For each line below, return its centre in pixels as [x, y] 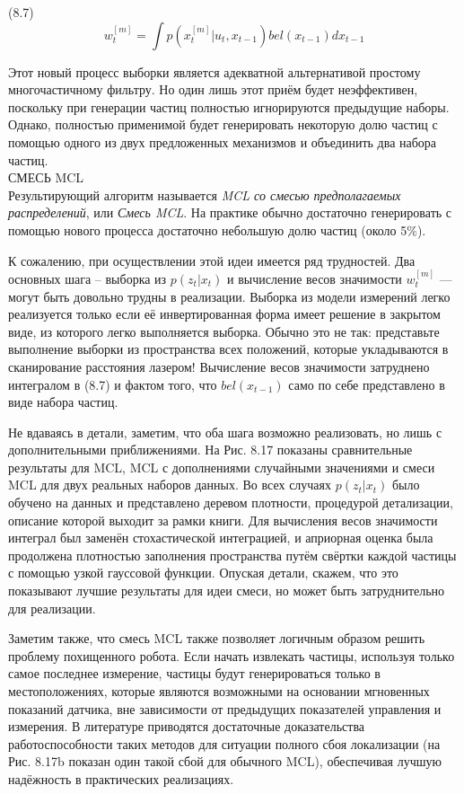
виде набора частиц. [63, 402]
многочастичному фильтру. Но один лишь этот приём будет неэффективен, [213, 89]
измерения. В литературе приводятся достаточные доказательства [187, 726]
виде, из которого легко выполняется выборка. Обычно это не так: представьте [224, 331]
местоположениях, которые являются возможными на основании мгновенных [219, 691]
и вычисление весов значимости [315, 278]
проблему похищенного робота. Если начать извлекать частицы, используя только [232, 655]
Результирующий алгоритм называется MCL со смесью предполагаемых [205, 194]
